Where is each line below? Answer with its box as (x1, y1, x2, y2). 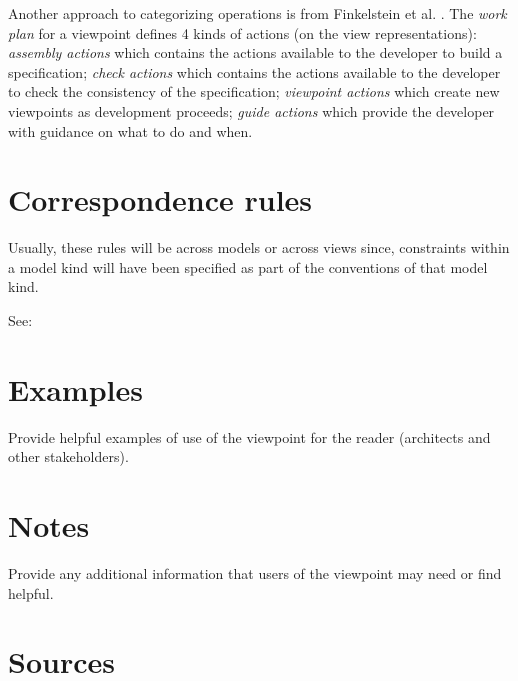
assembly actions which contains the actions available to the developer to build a (8, 42, 503, 63)
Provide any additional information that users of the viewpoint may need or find (8, 563, 502, 584)
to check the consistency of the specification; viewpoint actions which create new (8, 81, 500, 102)
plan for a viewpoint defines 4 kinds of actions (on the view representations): (8, 22, 477, 43)
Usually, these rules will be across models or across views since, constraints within (8, 237, 510, 258)
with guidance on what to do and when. (8, 120, 253, 141)
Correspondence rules (8, 179, 313, 220)
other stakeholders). (8, 446, 129, 467)
